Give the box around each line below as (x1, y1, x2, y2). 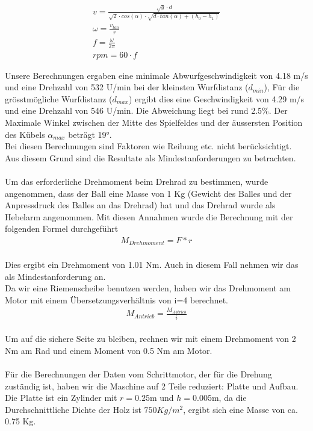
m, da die (211, 391, 247, 404)
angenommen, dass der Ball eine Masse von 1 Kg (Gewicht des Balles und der (5, 187, 292, 199)
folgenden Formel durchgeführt (5, 222, 119, 235)
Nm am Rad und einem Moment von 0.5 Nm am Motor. (5, 344, 212, 356)
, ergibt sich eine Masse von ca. (183, 403, 298, 415)
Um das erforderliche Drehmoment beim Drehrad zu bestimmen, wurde (5, 175, 268, 187)
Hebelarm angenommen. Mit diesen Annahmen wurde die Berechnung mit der (5, 210, 293, 223)
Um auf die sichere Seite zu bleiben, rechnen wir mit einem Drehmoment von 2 (5, 332, 296, 345)
